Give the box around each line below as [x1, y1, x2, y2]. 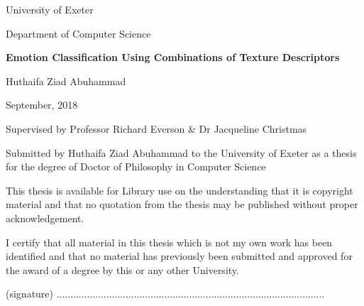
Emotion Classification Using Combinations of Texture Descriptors [6, 50, 340, 65]
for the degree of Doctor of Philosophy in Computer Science [6, 159, 266, 174]
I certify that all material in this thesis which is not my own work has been [6, 234, 333, 249]
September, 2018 [6, 97, 78, 112]
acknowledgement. [6, 210, 84, 225]
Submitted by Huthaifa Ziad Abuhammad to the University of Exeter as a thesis [6, 145, 357, 160]
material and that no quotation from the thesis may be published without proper [6, 197, 358, 212]
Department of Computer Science [6, 26, 151, 40]
